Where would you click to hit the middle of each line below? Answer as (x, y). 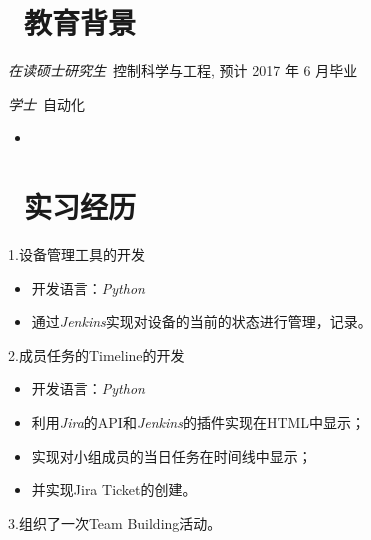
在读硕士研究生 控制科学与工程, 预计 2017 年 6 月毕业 (183, 70)
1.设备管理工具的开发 (76, 254)
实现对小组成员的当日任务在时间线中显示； (171, 455)
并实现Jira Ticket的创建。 (114, 489)
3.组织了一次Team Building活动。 (115, 522)
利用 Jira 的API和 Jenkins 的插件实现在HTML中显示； (198, 422)
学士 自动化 (46, 103)
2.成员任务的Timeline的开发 (96, 354)
